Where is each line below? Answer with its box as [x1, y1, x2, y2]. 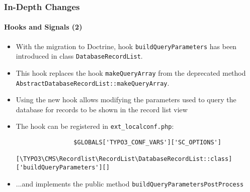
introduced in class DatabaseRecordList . [16, 51, 143, 61]
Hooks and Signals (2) [4, 22, 82, 32]
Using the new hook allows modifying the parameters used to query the [16, 94, 236, 105]
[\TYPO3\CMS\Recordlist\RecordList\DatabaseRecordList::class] [16, 155, 232, 163]
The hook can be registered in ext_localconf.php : [16, 121, 174, 131]
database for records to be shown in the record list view [16, 104, 188, 114]
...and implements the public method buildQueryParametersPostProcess [16, 178, 244, 188]
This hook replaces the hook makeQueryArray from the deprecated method [16, 67, 246, 78]
